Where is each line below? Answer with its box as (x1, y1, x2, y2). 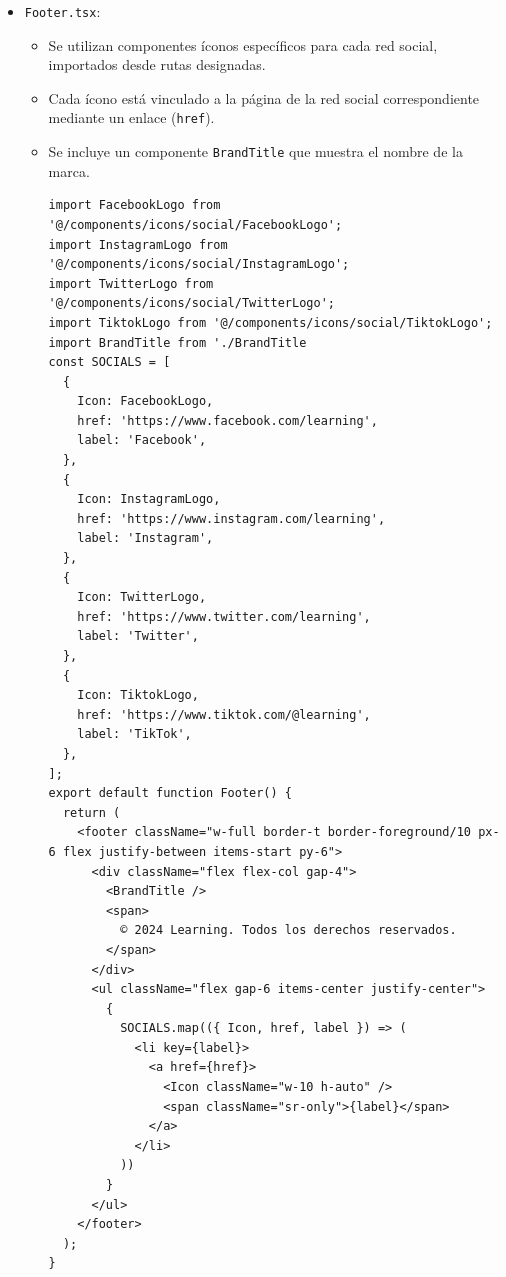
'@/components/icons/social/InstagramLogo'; (48, 257, 350, 272)
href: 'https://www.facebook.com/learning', (77, 413, 378, 428)
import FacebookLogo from (48, 198, 221, 213)
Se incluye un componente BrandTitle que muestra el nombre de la (48, 141, 463, 162)
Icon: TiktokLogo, (77, 688, 199, 703)
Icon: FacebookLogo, (77, 394, 214, 409)
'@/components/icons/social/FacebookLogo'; (48, 217, 343, 232)
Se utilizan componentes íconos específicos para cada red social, (48, 34, 438, 55)
